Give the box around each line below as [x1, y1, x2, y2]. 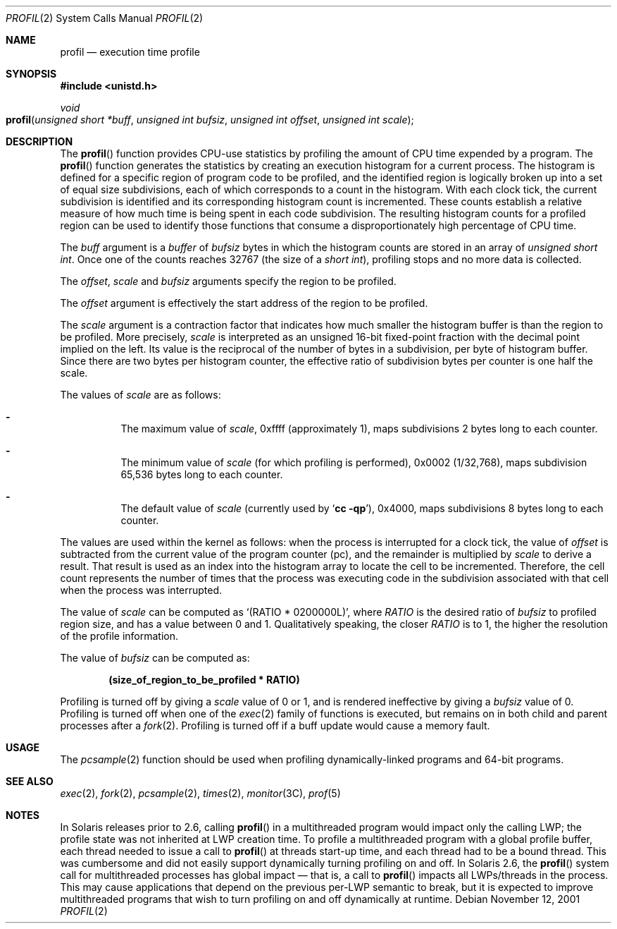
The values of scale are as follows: [60, 389, 221, 401]
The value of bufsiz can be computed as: [60, 652, 250, 664]
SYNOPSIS [6, 68, 57, 80]
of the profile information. [60, 630, 179, 642]
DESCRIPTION [6, 135, 73, 147]
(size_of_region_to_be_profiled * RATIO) [108, 674, 300, 686]
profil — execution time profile [60, 46, 200, 58]
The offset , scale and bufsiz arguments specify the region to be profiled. [60, 275, 397, 287]
